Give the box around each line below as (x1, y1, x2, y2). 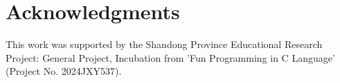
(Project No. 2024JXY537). (6, 64, 122, 78)
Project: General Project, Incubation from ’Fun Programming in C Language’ (6, 50, 335, 64)
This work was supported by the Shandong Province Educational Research (6, 37, 323, 51)
